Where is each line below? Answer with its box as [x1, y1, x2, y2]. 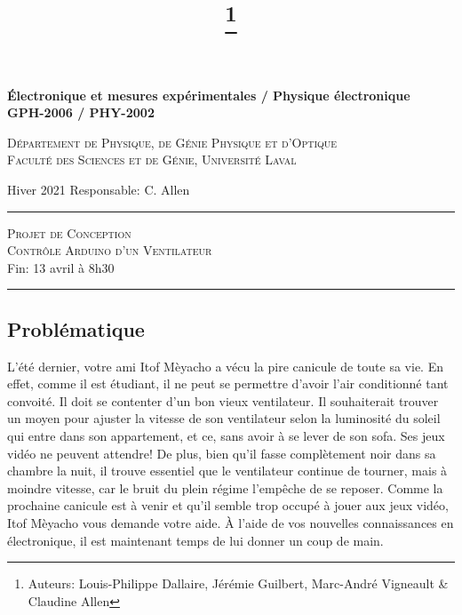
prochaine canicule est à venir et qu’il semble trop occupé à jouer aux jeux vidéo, [7, 496, 449, 515]
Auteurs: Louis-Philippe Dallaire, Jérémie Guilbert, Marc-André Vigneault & [28, 574, 449, 593]
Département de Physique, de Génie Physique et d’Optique [7, 132, 338, 151]
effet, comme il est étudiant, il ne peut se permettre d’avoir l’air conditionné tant [7, 374, 449, 393]
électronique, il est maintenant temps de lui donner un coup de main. [7, 531, 384, 549]
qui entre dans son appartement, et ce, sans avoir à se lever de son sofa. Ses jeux [7, 427, 445, 445]
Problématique [7, 315, 145, 342]
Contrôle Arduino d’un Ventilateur [7, 241, 212, 260]
